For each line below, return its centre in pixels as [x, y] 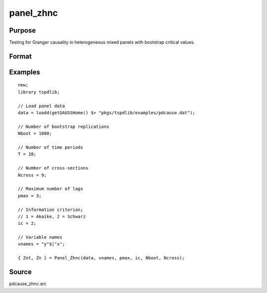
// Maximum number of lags [51, 189]
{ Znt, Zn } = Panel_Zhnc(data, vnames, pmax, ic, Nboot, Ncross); [101, 258]
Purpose [22, 30]
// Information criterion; [51, 209]
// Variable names [40, 237]
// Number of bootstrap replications [64, 126]
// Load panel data [42, 106]
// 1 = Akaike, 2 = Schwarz [52, 216]
